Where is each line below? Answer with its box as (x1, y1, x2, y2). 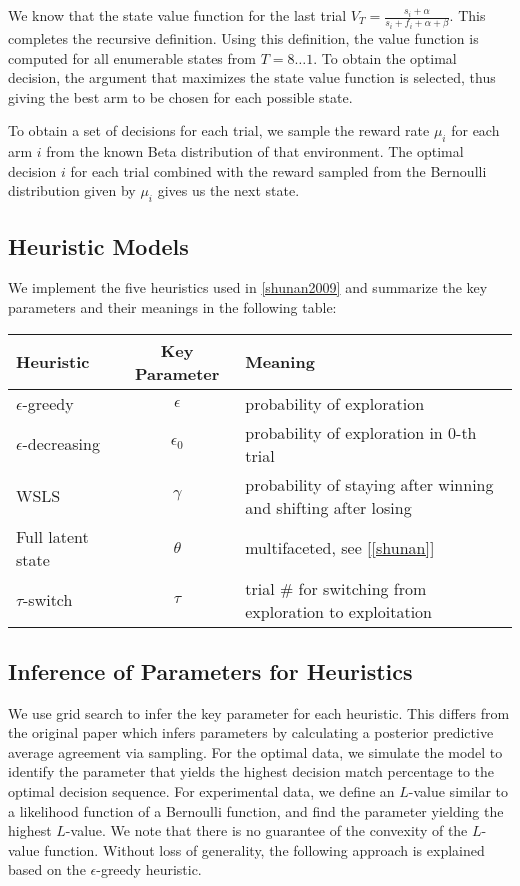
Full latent (16, 524, 89, 548)
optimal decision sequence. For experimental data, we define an (8, 781, 395, 802)
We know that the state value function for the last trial (8, 5, 347, 25)
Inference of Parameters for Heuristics (8, 655, 413, 686)
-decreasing (22, 432, 100, 455)
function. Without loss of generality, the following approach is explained (44, 839, 485, 860)
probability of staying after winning (245, 472, 494, 496)
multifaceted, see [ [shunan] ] (245, 536, 435, 559)
